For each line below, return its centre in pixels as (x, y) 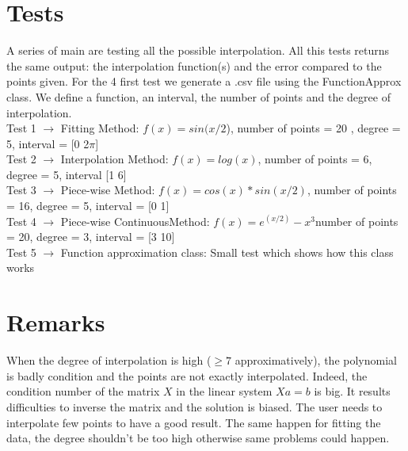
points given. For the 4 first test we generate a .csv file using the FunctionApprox (204, 81)
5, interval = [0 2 (48, 143)
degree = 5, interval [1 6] (67, 174)
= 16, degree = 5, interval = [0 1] (88, 206)
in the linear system (224, 391)
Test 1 (21, 128)
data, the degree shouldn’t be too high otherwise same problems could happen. (198, 438)
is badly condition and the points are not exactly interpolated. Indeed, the (187, 375)
